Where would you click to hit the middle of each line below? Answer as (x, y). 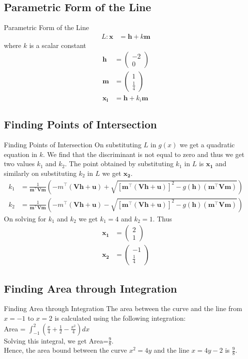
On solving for (25, 218)
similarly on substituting (40, 173)
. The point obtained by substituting (119, 164)
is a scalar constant (58, 45)
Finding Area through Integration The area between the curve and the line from (123, 308)
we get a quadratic (207, 145)
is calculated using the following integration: (120, 318)
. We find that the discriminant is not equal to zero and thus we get (144, 154)
